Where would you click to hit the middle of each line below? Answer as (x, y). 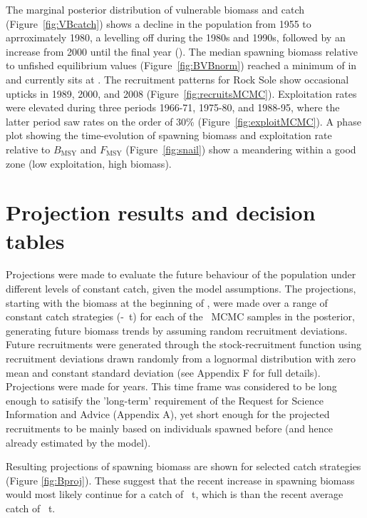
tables (35, 240)
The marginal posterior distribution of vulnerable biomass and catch (155, 9)
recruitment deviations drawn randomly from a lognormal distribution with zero (181, 358)
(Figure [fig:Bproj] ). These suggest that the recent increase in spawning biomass (180, 480)
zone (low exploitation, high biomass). (89, 163)
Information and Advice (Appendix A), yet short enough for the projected (168, 414)
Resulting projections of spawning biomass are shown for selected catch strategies (183, 466)
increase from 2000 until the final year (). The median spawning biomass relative (182, 51)
